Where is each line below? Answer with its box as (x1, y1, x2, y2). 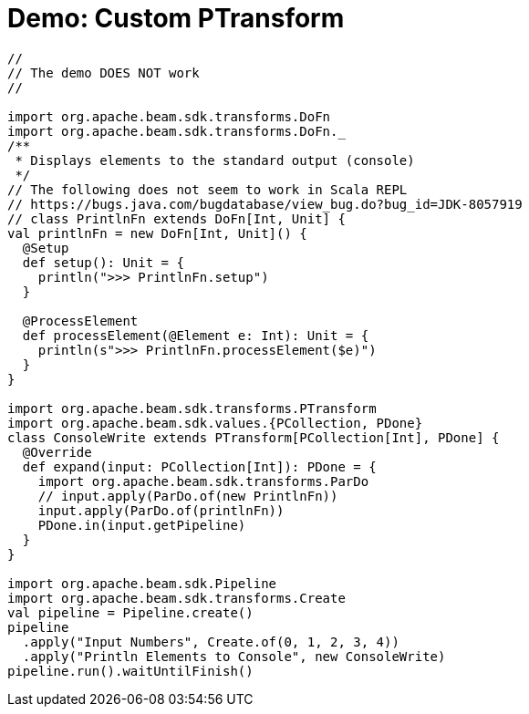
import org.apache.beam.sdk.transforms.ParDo (37, 473, 369, 489)
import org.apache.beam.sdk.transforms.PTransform (7, 400, 377, 416)
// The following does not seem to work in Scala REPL (7, 181, 408, 197)
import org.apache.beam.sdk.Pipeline (7, 575, 277, 591)
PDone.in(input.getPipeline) (37, 517, 246, 533)
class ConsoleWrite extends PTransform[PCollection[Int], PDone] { (7, 429, 500, 445)
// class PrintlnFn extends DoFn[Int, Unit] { (7, 211, 346, 226)
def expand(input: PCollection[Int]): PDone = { (22, 459, 377, 474)
